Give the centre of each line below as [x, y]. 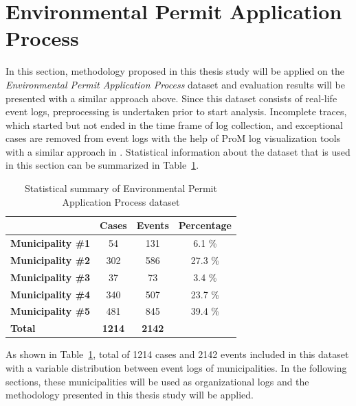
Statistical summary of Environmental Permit [121, 188]
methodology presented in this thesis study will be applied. [130, 395]
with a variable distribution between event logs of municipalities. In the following [176, 368]
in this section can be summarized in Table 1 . [102, 165]
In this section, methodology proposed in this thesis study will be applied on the [175, 71]
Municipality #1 [51, 243]
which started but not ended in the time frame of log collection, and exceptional [174, 124]
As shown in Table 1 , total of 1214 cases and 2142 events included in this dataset [177, 354]
